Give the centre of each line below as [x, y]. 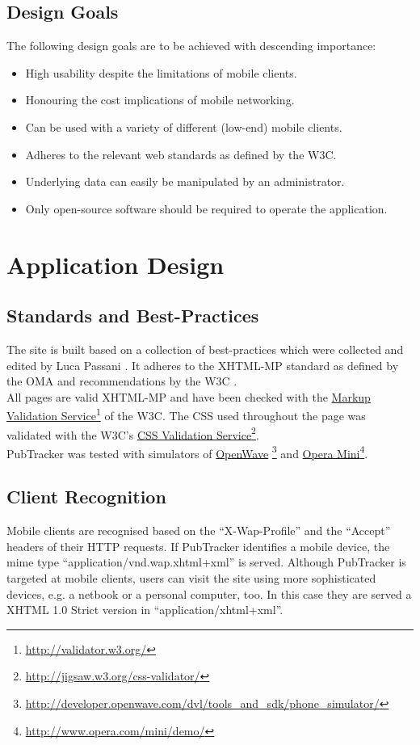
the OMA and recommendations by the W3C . [122, 381]
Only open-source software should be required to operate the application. [206, 208]
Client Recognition [86, 497]
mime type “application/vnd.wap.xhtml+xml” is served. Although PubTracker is [206, 562]
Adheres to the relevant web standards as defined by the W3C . [181, 154]
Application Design [115, 264]
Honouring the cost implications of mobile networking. [160, 100]
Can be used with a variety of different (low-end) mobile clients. [184, 126]
